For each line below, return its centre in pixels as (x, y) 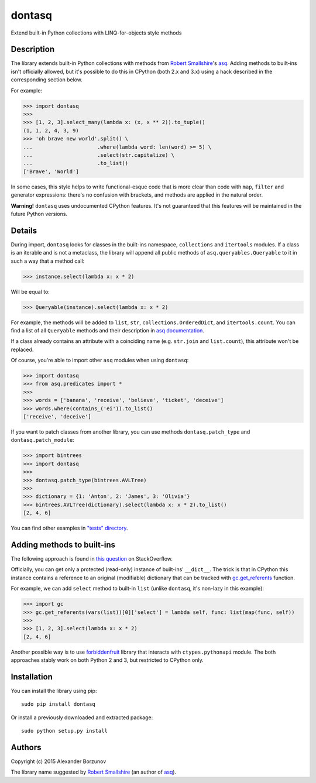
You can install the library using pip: (54, 691)
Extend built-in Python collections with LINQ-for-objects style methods (96, 33)
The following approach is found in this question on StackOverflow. (92, 559)
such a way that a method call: (48, 261)
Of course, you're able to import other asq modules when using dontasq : (100, 360)
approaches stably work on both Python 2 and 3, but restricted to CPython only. (107, 660)
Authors (26, 747)
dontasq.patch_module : (42, 440)
